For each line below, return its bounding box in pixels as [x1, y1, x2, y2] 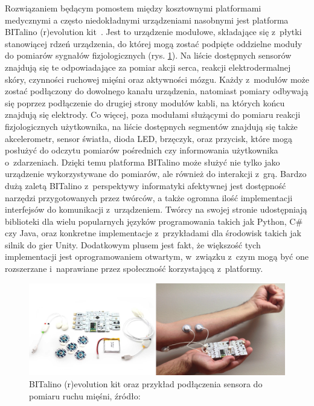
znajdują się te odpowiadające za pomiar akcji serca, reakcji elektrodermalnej [5, 60, 291, 73]
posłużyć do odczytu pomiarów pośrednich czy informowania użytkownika [5, 144, 278, 156]
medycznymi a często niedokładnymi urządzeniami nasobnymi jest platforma [5, 13, 289, 26]
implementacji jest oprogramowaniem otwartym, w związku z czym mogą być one [5, 250, 309, 263]
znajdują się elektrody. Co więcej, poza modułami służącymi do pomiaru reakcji [5, 108, 301, 121]
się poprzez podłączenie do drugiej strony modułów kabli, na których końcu [5, 96, 285, 109]
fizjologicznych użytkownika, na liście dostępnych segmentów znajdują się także [5, 120, 298, 132]
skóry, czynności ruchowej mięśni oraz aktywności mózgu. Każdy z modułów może [5, 72, 310, 85]
